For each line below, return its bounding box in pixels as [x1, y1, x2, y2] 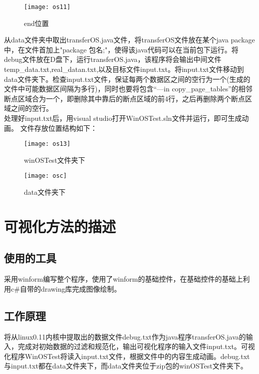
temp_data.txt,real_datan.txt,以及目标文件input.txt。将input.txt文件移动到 [4, 64, 244, 74]
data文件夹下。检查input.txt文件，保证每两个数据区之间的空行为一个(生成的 [4, 73, 251, 84]
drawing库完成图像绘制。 [40, 283, 121, 294]
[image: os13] [24, 140, 71, 148]
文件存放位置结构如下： [20, 122, 97, 133]
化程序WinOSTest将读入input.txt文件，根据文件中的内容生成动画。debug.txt [4, 351, 250, 361]
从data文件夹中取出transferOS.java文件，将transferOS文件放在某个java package [4, 34, 255, 45]
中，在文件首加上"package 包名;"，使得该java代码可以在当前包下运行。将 [4, 44, 239, 54]
